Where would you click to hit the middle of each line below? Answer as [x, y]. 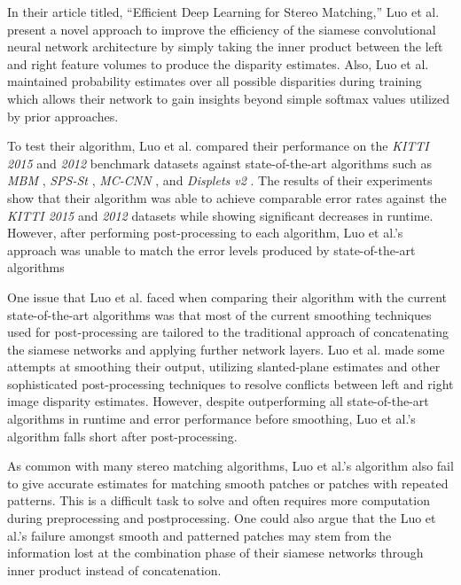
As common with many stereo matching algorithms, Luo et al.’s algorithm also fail [230, 466]
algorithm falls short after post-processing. [122, 436]
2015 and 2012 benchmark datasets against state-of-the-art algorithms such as [220, 163]
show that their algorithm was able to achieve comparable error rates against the [227, 197]
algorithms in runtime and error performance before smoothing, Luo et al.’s [211, 419]
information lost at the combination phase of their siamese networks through [215, 553]
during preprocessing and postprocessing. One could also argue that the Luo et [222, 518]
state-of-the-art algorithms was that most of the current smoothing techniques [219, 314]
